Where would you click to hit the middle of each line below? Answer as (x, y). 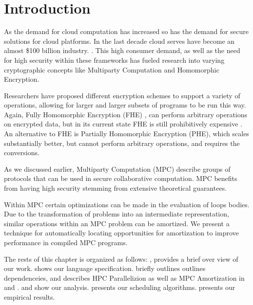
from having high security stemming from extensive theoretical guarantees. (116, 188)
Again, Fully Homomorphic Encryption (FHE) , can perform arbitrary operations (126, 114)
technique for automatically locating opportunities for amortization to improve (121, 233)
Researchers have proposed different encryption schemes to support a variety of (122, 95)
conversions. (22, 152)
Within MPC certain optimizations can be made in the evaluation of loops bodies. (127, 204)
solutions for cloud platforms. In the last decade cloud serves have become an (119, 41)
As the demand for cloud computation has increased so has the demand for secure (126, 31)
